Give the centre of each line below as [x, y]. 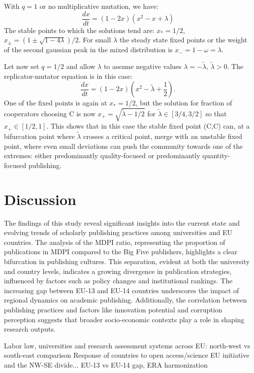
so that [216, 113]
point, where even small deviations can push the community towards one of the [124, 146]
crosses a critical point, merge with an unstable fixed [163, 136]
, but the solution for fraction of [184, 103]
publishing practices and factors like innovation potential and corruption [113, 309]
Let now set [22, 66]
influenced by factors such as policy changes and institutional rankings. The [118, 281]
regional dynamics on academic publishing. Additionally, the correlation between [126, 300]
